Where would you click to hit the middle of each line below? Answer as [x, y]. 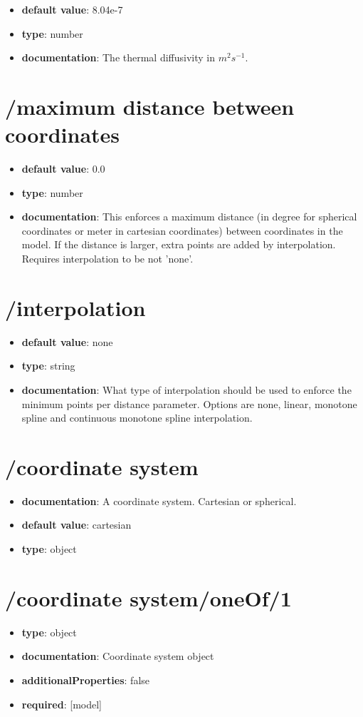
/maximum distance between [150, 106]
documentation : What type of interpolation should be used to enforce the [186, 389]
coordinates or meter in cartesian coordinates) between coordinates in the [182, 230]
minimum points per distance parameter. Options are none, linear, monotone [189, 403]
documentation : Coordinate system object [118, 656]
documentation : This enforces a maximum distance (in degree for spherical [189, 217]
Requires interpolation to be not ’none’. [107, 259]
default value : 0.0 [63, 169]
